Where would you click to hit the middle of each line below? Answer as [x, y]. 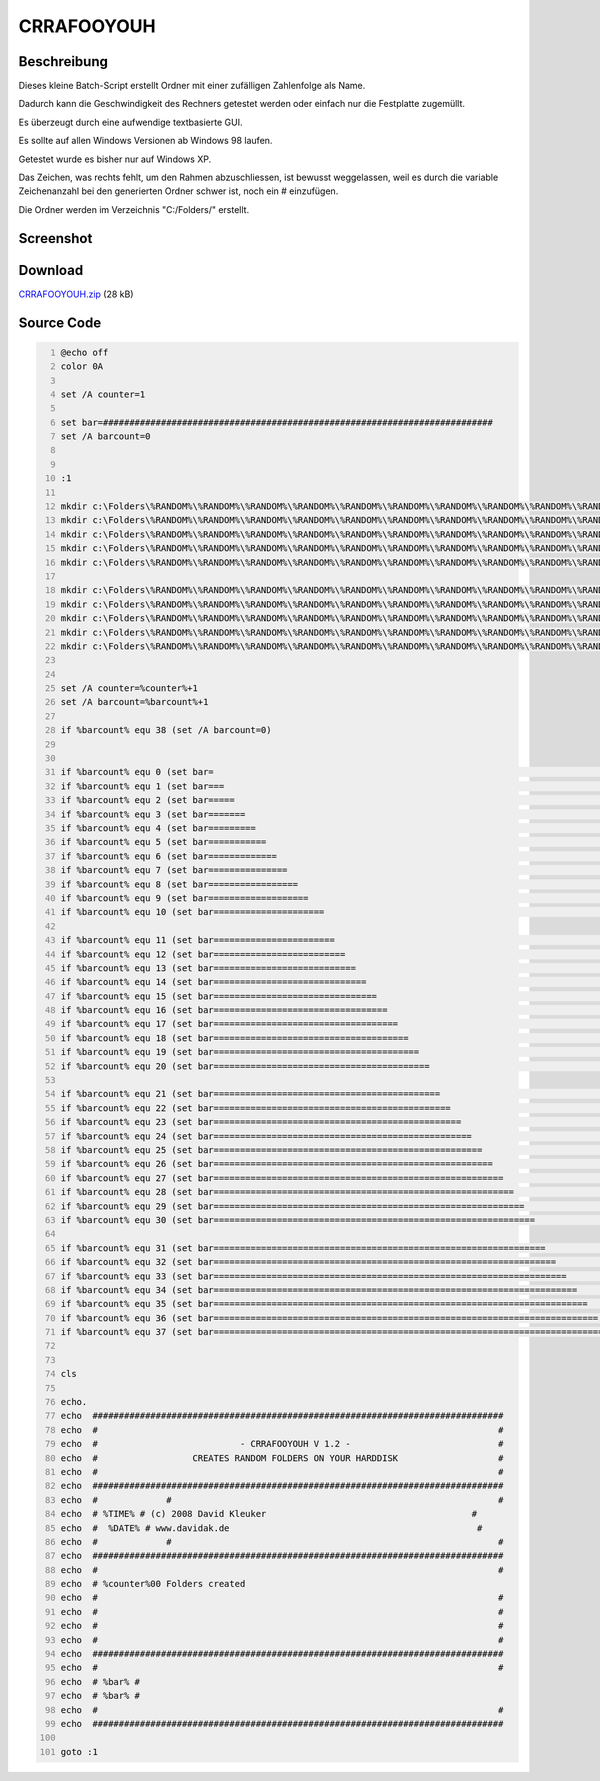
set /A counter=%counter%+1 [129, 688]
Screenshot [55, 238]
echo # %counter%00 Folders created [153, 1584]
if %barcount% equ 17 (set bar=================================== [229, 1024]
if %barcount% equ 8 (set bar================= [179, 884]
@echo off [84, 352]
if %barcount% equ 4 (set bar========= [158, 828]
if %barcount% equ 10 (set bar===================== [192, 912]
